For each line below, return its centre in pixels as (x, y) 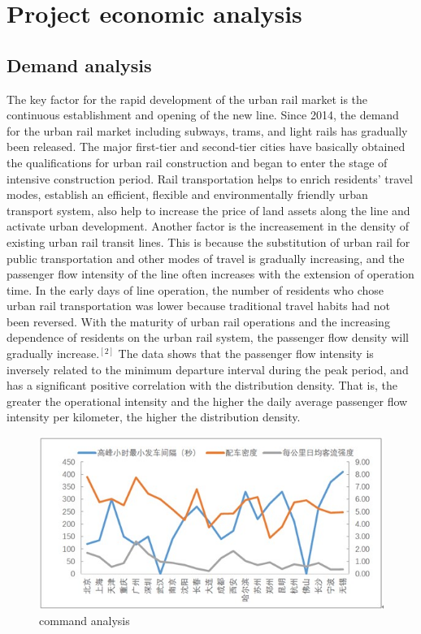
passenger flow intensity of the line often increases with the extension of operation (210, 274)
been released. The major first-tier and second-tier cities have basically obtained (206, 147)
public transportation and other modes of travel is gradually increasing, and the (206, 258)
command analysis (85, 621)
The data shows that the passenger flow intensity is (246, 354)
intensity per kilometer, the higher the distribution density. (154, 417)
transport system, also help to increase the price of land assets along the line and (208, 210)
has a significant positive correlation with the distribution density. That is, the (202, 385)
